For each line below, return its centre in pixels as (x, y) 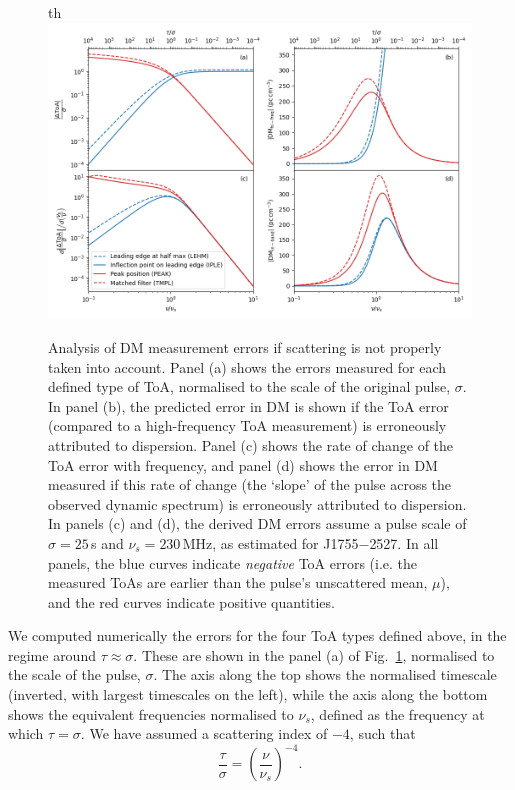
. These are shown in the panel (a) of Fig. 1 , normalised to (314, 654)
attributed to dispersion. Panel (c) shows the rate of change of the (251, 444)
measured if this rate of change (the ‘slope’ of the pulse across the (250, 484)
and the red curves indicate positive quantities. (191, 601)
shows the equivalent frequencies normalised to (151, 713)
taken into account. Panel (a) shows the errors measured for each (247, 366)
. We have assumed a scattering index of (204, 733)
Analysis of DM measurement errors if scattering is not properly (245, 346)
